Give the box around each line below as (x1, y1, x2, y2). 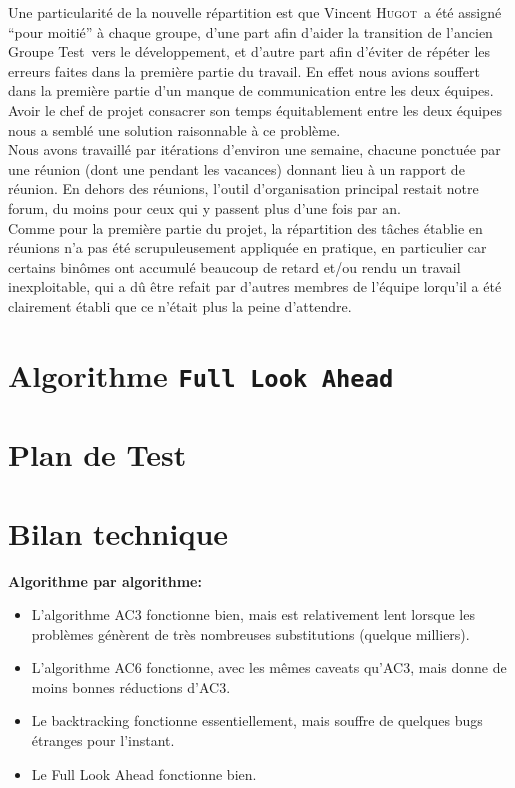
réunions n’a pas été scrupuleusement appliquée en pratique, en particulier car (8, 237, 487, 258)
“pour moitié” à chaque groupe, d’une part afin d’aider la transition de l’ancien (8, 21, 493, 42)
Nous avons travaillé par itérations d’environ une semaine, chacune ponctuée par (8, 139, 501, 160)
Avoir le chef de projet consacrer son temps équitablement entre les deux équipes (8, 99, 503, 120)
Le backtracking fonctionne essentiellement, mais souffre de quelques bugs (31, 710, 483, 731)
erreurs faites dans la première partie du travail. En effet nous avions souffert (8, 60, 480, 81)
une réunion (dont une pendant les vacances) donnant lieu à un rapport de (8, 158, 465, 179)
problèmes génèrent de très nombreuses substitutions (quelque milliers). (31, 623, 470, 644)
